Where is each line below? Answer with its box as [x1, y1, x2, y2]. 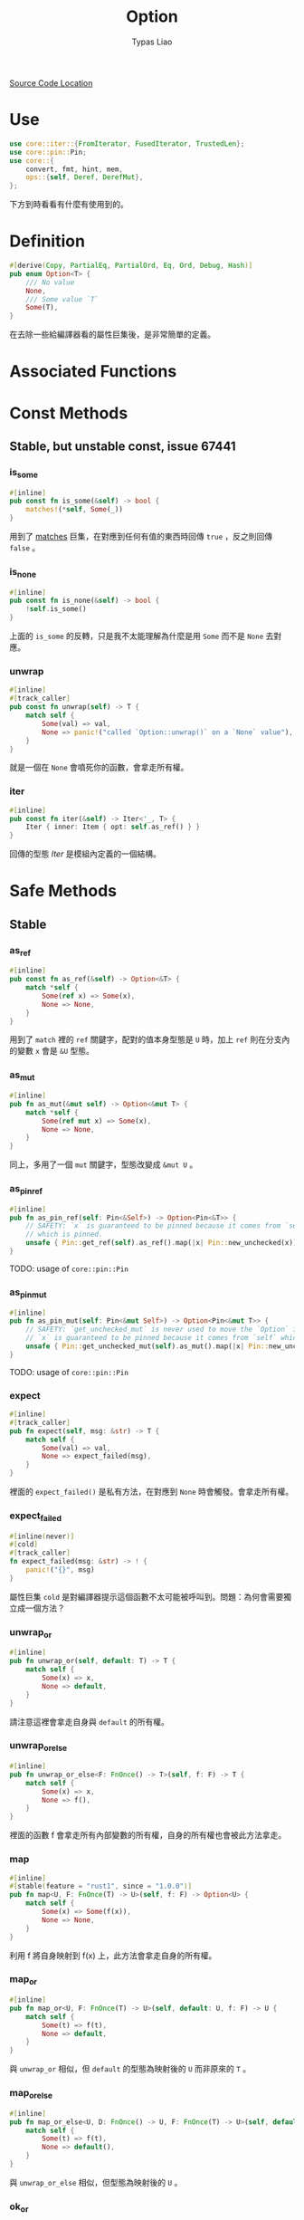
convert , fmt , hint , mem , [25, 165, 124, 174]
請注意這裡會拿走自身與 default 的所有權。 [9, 1716, 169, 1727]
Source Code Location [9, 77, 93, 88]
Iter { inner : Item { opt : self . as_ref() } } [25, 822, 201, 832]
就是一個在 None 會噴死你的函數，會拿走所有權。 [9, 762, 189, 773]
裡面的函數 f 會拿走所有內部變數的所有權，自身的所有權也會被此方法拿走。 [9, 1830, 287, 1841]
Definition [9, 231, 86, 252]
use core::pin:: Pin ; [9, 148, 88, 157]
